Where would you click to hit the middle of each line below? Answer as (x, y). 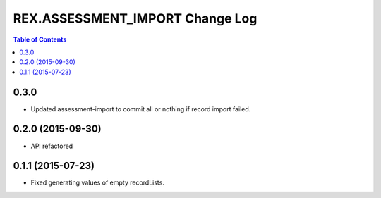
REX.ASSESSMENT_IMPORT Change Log (135, 18)
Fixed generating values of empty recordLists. (98, 182)
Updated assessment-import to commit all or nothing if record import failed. (141, 109)
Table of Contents (40, 39)
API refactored (52, 146)
